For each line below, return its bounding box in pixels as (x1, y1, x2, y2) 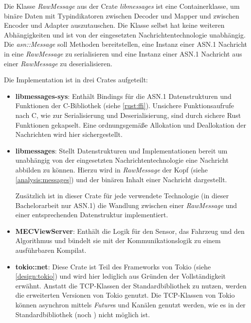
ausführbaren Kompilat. (15, 245, 87, 255)
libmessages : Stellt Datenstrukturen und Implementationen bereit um (15, 145, 228, 155)
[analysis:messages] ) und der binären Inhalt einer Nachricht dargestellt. (15, 174, 227, 184)
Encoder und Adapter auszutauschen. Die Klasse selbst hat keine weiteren (4, 20, 225, 30)
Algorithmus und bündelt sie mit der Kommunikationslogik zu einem (15, 235, 221, 246)
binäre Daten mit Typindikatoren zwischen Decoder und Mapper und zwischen (4, 10, 239, 20)
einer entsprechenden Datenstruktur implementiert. (15, 209, 168, 220)
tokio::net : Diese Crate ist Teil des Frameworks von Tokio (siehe (15, 261, 211, 271)
